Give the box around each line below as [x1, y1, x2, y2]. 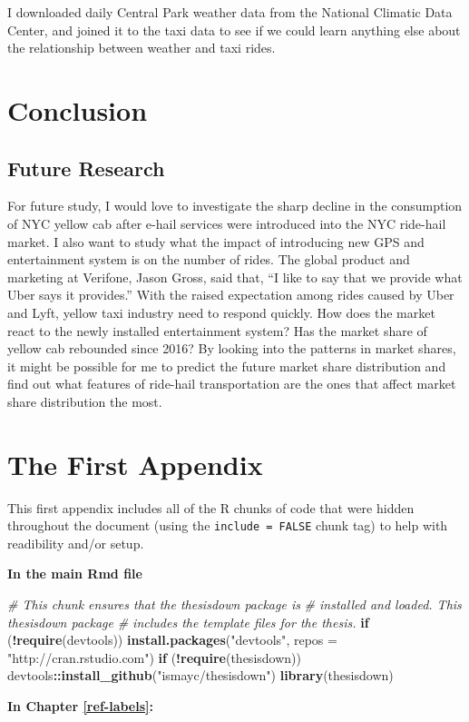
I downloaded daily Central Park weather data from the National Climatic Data [7, 3, 453, 21]
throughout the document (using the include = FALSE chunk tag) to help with [7, 516, 448, 535]
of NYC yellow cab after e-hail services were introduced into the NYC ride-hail [7, 213, 446, 232]
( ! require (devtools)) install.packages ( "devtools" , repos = [7, 630, 337, 649]
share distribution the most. [7, 391, 162, 410]
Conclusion [7, 91, 148, 128]
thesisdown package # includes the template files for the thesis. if [7, 612, 369, 631]
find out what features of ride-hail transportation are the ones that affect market [7, 374, 456, 393]
